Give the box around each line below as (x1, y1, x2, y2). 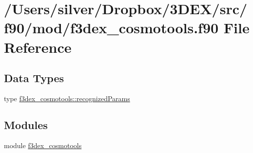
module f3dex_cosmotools (4, 140, 82, 150)
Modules (4, 117, 48, 132)
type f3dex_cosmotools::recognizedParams (4, 93, 130, 103)
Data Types (4, 70, 64, 86)
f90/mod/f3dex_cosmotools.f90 (4, 18, 219, 38)
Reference (4, 37, 72, 57)
